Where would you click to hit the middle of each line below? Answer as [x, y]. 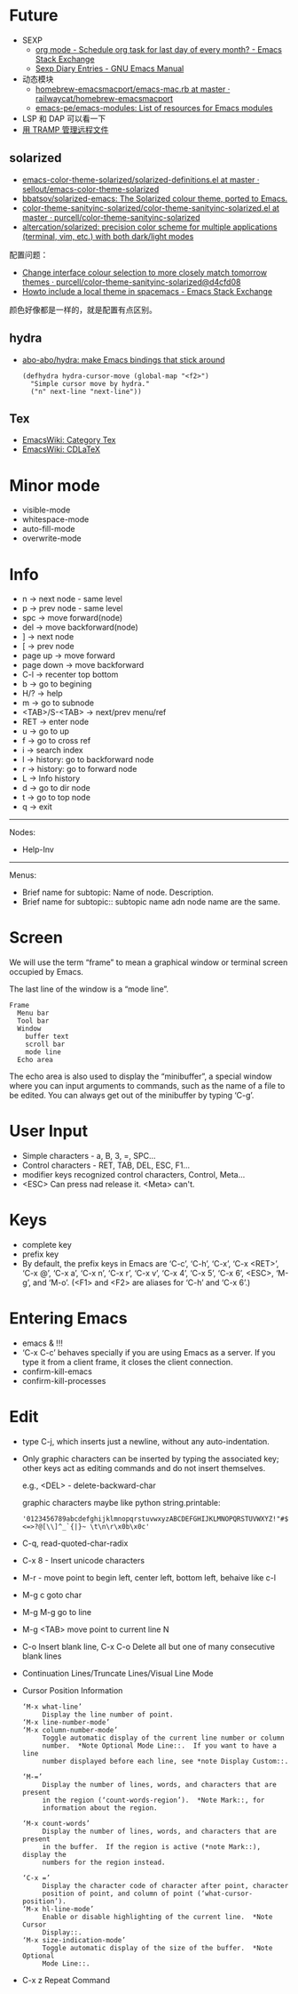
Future [34, 16]
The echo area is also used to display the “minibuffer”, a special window [141, 1076]
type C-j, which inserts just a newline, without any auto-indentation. [146, 1441]
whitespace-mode [55, 519]
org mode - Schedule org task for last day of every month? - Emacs [158, 49]
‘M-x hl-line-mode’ [58, 1909]
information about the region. [100, 1808]
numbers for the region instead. [104, 1862]
